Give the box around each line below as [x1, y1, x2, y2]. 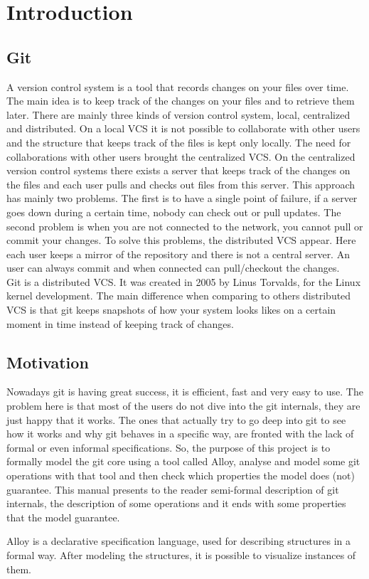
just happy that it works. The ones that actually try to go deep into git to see [6, 412, 346, 427]
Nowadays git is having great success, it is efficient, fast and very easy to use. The [6, 384, 363, 399]
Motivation [6, 351, 89, 373]
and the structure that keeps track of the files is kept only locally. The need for [6, 134, 351, 149]
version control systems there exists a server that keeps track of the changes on [6, 163, 351, 178]
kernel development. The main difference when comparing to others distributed [6, 288, 351, 303]
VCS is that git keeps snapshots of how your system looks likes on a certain [6, 302, 336, 317]
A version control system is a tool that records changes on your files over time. [6, 79, 349, 94]
